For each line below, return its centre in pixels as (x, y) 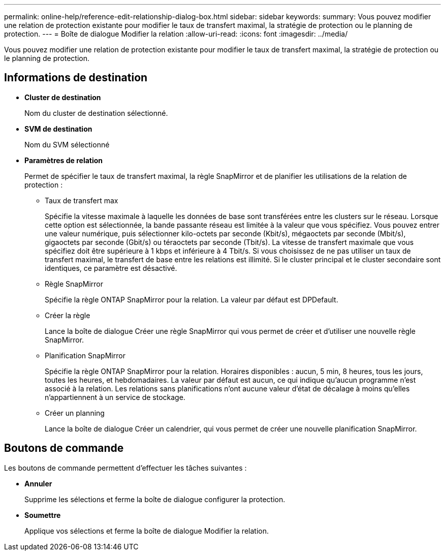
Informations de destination (76, 78)
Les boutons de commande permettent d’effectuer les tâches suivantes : (125, 468)
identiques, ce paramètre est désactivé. (111, 268)
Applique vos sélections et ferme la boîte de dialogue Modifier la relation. (147, 531)
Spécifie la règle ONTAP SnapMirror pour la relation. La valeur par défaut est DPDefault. (192, 299)
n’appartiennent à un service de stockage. (115, 397)
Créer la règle (68, 315)
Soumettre (43, 515)
